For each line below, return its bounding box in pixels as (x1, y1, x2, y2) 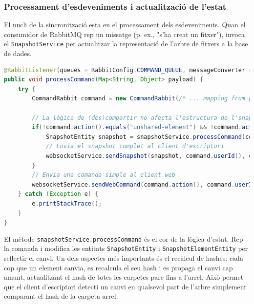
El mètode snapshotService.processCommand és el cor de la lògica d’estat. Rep (4, 233, 243, 244)
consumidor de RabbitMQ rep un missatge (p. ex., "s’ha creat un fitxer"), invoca (4, 29, 245, 39)
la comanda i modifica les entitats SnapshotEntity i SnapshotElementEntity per (4, 243, 248, 253)
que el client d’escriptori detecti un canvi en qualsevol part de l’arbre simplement (4, 281, 247, 291)
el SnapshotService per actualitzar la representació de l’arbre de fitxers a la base (4, 38, 248, 49)
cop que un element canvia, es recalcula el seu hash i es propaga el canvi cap (4, 262, 233, 272)
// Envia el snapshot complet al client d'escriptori (45, 143, 225, 150)
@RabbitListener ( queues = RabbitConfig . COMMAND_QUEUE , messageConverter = (4, 66, 253, 74)
